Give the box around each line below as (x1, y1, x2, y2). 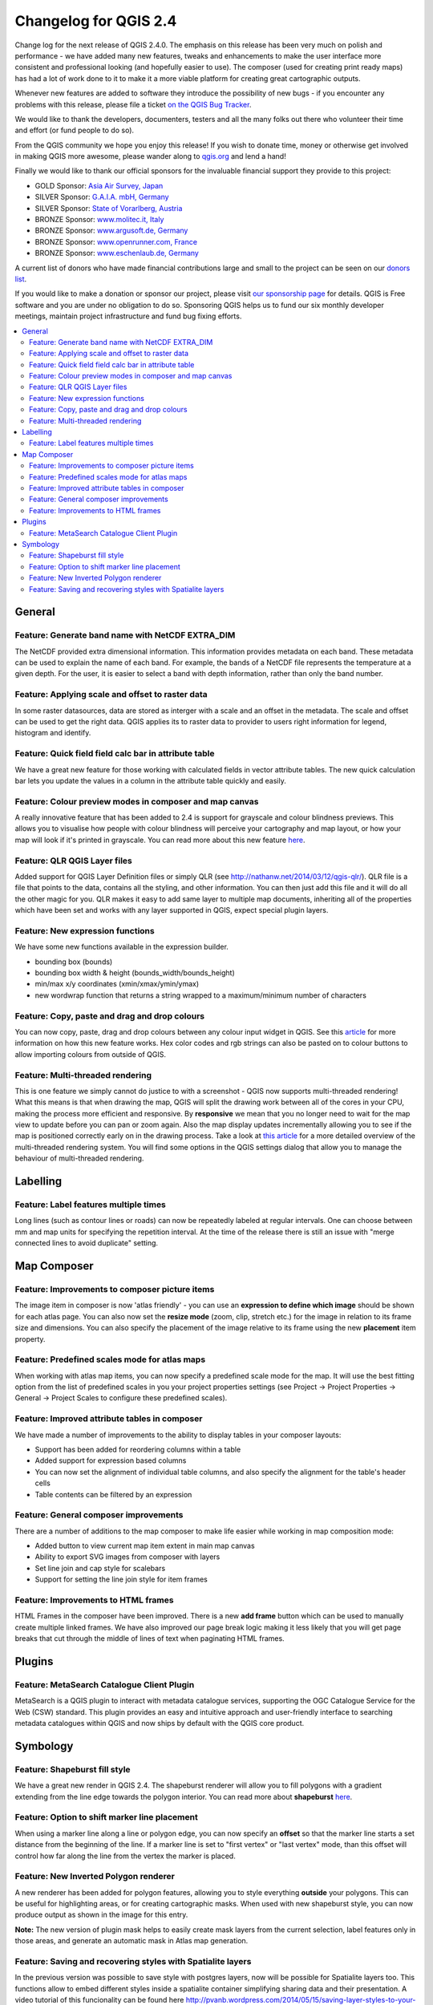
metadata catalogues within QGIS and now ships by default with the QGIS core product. (14, 1719, 305, 1728)
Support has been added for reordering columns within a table (34, 1444, 241, 1454)
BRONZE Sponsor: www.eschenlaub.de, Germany (34, 249, 200, 258)
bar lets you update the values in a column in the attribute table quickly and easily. (14, 776, 286, 785)
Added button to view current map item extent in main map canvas (34, 1541, 256, 1551)
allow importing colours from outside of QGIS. (14, 1049, 166, 1059)
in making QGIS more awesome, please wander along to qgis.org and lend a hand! (14, 152, 286, 161)
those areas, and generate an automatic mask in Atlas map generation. (14, 1936, 249, 1946)
